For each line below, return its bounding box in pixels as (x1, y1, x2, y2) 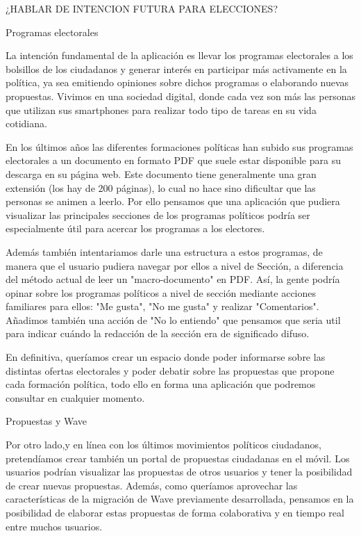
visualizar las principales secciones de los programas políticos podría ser (6, 207, 310, 222)
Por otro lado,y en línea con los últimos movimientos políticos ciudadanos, (6, 437, 321, 452)
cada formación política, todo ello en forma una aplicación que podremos (6, 377, 316, 391)
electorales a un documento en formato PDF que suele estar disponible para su (6, 153, 341, 168)
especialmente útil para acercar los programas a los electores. (6, 221, 265, 236)
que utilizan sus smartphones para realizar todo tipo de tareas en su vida (6, 102, 317, 117)
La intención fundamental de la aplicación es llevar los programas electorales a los (6, 48, 353, 63)
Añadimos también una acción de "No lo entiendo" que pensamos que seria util (6, 312, 341, 327)
